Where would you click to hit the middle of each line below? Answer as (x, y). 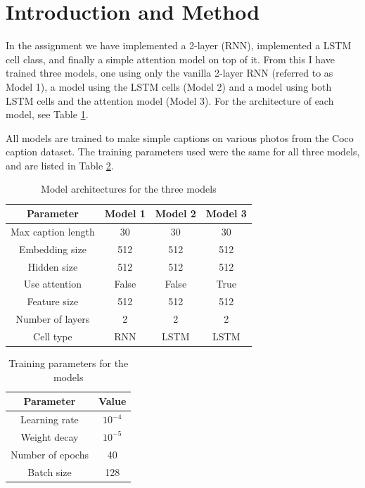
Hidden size (53, 266)
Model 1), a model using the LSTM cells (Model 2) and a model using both (169, 86)
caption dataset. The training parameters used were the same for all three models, (183, 152)
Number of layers (53, 319)
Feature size (53, 301)
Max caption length (53, 231)
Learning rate (50, 419)
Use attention (53, 284)
